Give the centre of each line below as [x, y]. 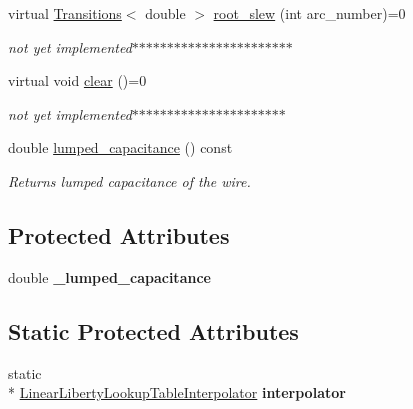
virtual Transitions [65, 13]
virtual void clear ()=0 [77, 80]
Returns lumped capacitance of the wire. [129, 180]
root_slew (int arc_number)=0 [309, 13]
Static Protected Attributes [153, 330]
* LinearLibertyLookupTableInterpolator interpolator [177, 392]
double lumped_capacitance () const [120, 147]
